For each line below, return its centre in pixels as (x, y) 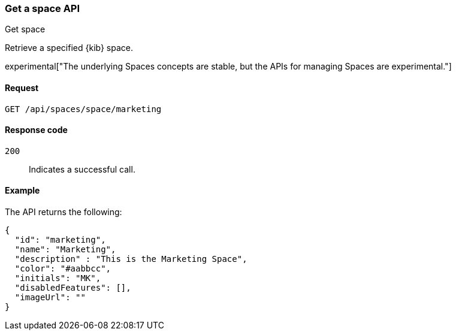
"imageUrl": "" (50, 298)
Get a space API (43, 8)
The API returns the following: (64, 212)
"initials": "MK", (58, 278)
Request (22, 87)
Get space (25, 29)
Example (22, 191)
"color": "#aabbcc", (63, 269)
